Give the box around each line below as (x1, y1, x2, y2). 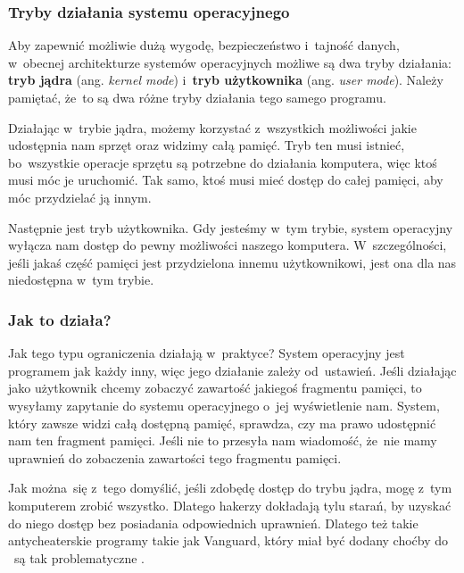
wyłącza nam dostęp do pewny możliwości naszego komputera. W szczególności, (8, 236, 447, 254)
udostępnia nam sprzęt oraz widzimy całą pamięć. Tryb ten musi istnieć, (8, 136, 405, 154)
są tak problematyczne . (13, 548, 145, 567)
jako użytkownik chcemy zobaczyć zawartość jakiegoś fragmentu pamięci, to (8, 378, 422, 397)
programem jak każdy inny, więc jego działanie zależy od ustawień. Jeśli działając (8, 361, 457, 379)
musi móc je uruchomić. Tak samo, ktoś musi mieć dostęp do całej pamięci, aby (8, 170, 443, 189)
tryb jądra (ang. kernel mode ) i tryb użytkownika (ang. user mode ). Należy (8, 71, 443, 89)
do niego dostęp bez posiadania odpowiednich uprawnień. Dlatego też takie (8, 513, 418, 532)
